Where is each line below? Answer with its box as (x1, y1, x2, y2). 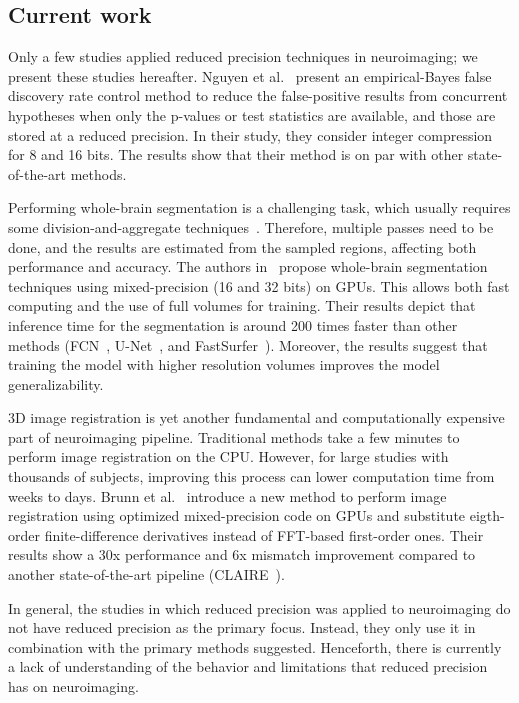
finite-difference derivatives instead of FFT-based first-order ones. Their (44, 524, 484, 545)
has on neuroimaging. (8, 676, 139, 697)
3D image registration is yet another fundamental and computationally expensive (8, 407, 505, 428)
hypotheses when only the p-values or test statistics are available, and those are (8, 104, 496, 125)
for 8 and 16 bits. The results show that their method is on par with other (8, 144, 464, 165)
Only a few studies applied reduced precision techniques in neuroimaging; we (8, 46, 478, 67)
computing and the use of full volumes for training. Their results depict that (8, 295, 476, 316)
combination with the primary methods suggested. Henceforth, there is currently (8, 636, 502, 657)
